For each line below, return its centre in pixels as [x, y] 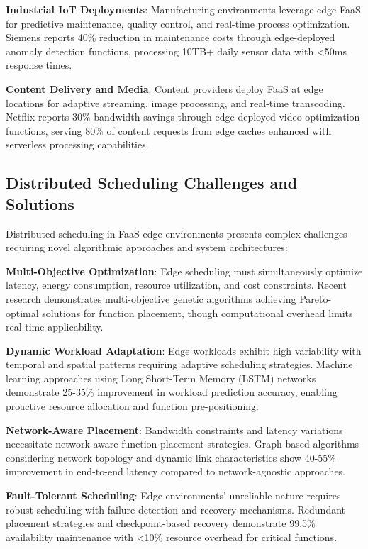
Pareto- [316, 298]
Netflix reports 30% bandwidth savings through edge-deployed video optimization [183, 117]
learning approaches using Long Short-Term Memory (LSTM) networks [161, 378]
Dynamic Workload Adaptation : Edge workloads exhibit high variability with [184, 350]
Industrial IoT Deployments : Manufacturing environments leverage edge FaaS [183, 9]
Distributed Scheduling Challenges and [152, 183]
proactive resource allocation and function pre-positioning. [132, 406]
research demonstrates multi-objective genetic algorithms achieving [151, 298]
